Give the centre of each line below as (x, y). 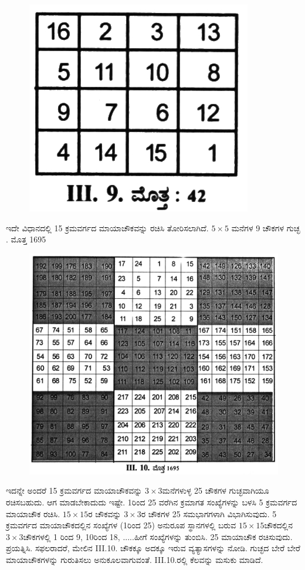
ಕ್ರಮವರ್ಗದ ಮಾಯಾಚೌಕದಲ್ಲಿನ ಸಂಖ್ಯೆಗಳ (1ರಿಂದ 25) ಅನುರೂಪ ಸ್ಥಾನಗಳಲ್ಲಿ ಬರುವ (121, 525)
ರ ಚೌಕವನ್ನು (105, 513)
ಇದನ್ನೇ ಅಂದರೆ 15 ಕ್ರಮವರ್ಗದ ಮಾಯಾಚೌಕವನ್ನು (74, 490)
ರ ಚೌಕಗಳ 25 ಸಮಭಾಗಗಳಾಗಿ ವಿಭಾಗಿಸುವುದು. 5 (209, 513)
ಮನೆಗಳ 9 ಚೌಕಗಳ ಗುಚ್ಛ (266, 227)
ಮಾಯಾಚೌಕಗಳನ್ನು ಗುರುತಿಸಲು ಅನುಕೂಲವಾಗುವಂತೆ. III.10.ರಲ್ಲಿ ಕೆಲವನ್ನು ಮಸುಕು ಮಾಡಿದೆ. (135, 559)
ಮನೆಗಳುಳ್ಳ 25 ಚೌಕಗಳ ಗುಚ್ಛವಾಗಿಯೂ (216, 490)
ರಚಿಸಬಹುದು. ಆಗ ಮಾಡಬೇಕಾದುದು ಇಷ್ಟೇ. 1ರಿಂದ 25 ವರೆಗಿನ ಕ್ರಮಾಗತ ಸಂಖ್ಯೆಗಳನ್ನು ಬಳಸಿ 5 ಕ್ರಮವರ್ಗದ (152, 502)
